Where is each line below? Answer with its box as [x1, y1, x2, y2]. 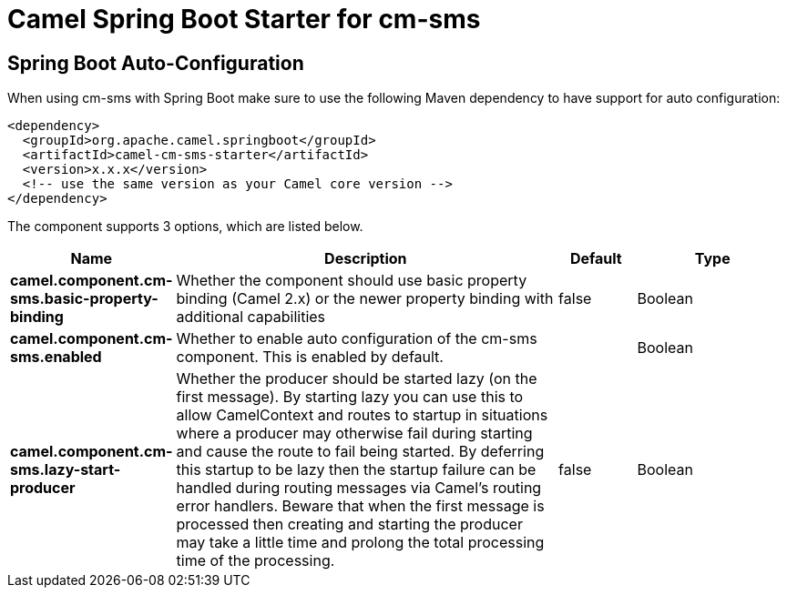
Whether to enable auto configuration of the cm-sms [176, 329, 537, 348]
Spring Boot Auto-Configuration [7, 51, 304, 75]
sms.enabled [10, 348, 102, 367]
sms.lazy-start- [10, 460, 121, 479]
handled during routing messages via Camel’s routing [176, 479, 542, 498]
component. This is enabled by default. [176, 348, 444, 367]
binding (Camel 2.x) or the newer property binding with [176, 289, 554, 308]
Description [324, 249, 407, 268]
